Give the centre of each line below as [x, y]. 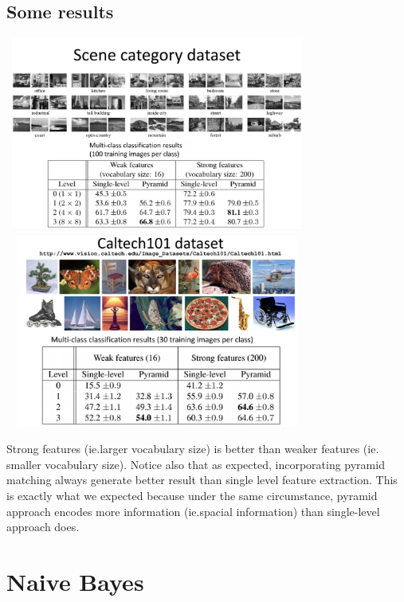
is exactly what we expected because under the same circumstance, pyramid [192, 495]
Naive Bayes [75, 581]
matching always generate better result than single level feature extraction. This [202, 480]
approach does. [43, 527]
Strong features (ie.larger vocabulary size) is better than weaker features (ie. [193, 449]
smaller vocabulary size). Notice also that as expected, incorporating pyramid [196, 464]
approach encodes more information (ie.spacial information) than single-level [193, 511]
